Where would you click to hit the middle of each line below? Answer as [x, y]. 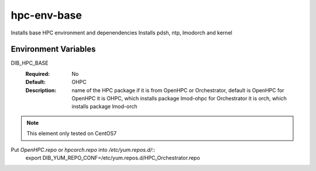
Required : [37, 74]
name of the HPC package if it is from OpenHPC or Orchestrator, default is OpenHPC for [178, 90]
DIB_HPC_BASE [30, 63]
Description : [41, 90]
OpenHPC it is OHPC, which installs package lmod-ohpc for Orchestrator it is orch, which [179, 99]
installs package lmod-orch [104, 107]
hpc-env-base [46, 15]
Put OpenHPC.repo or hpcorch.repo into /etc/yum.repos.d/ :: [83, 149]
